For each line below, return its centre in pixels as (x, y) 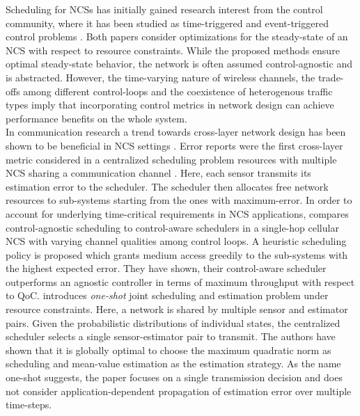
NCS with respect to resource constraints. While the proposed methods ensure (173, 50)
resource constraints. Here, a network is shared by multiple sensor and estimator (177, 309)
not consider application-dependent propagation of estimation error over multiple (179, 391)
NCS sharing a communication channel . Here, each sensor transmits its (158, 173)
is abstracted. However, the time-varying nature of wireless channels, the (161, 77)
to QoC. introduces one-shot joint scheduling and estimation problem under (167, 295)
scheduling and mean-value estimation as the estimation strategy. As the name (173, 363)
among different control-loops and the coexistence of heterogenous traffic (178, 91)
